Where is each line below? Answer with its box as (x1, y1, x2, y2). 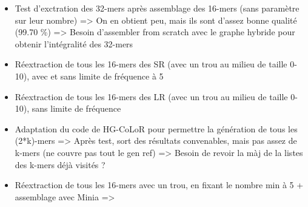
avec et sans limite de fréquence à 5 (32, 69, 164, 82)
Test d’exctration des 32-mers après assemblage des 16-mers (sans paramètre (15, 2, 300, 14)
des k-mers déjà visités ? (15, 158, 105, 171)
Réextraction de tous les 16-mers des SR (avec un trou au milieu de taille (15, 58, 287, 70)
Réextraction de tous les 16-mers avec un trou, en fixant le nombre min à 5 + (15, 178, 304, 191)
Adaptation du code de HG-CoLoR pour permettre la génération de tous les (15, 122, 298, 135)
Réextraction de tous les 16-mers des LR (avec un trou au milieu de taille (15, 90, 288, 103)
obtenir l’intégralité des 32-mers (15, 37, 133, 50)
